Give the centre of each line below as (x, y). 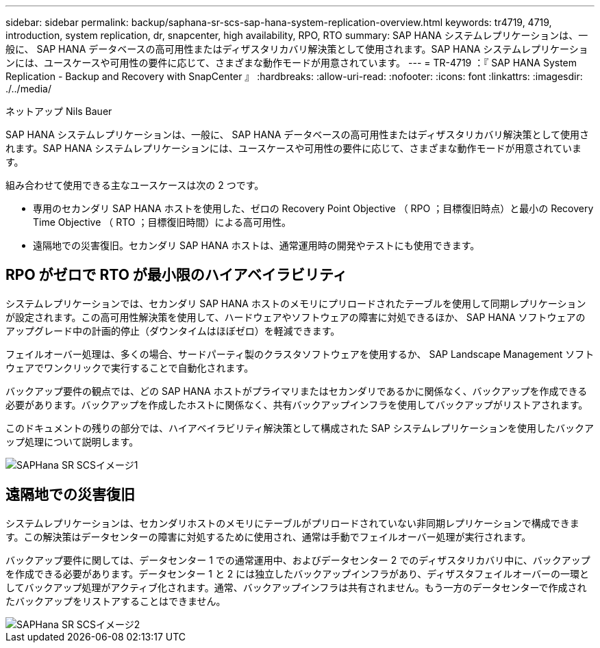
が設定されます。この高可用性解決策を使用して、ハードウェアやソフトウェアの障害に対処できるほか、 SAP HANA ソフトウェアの (296, 317)
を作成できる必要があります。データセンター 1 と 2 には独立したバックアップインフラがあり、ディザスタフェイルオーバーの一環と (298, 573)
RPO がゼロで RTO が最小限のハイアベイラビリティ (176, 275)
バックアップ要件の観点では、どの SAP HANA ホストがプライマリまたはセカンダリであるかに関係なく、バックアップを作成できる (297, 391)
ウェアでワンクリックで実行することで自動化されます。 (130, 367)
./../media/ (28, 89)
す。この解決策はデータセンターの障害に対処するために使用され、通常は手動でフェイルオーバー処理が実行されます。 (268, 536)
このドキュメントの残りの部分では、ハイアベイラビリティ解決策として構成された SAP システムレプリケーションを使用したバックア (300, 428)
